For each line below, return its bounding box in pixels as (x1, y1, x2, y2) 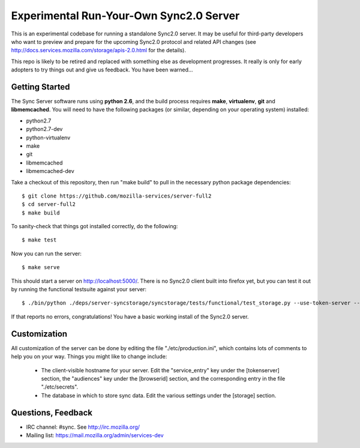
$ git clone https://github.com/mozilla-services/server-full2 (22, 192, 212, 199)
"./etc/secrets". (41, 383, 79, 390)
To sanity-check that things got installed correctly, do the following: (11, 223, 178, 230)
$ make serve (22, 264, 60, 271)
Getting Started (11, 82, 70, 92)
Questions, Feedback (11, 407, 93, 417)
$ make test (22, 237, 57, 243)
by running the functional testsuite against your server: (11, 286, 147, 293)
